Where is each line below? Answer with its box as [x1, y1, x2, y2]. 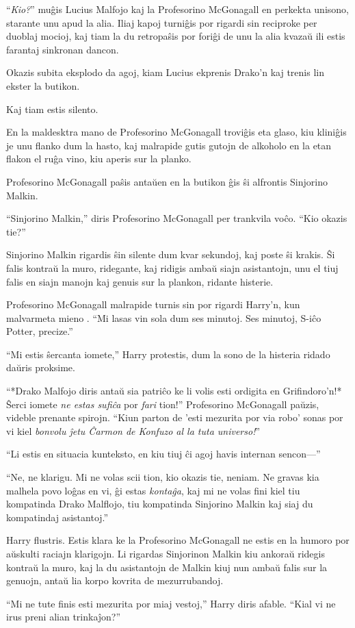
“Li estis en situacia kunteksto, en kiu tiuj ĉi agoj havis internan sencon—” [6, 447, 321, 461]
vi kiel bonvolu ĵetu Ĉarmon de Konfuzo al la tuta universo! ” [6, 423, 261, 438]
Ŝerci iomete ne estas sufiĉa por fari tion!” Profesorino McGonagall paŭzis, [6, 397, 319, 411]
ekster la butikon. [6, 78, 80, 92]
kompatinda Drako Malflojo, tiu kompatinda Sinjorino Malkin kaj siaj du [6, 497, 313, 511]
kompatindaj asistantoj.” [6, 510, 109, 524]
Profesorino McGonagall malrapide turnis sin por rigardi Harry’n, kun [6, 297, 300, 312]
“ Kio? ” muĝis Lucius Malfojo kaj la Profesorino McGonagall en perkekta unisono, [6, 2, 349, 16]
